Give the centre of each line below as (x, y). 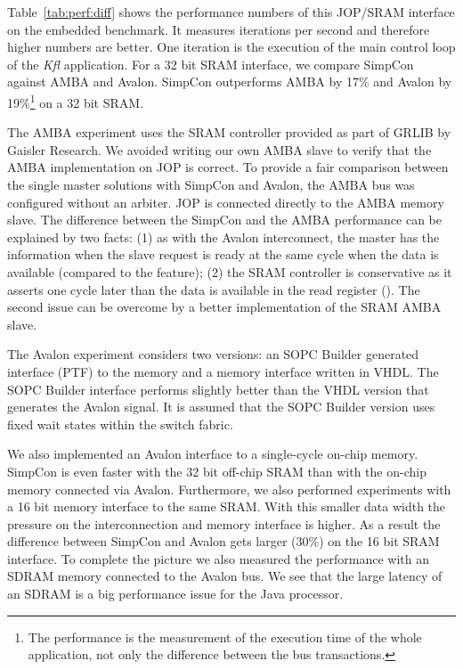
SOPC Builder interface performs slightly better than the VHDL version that (218, 389)
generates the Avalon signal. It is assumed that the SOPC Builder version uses (221, 407)
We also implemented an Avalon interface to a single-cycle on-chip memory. (213, 454)
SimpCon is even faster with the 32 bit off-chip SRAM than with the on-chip (217, 471)
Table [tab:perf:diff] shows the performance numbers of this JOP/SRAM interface (231, 12)
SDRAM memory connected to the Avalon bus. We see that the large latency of (225, 576)
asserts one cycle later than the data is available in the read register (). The (214, 289)
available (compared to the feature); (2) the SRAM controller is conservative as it (230, 271)
